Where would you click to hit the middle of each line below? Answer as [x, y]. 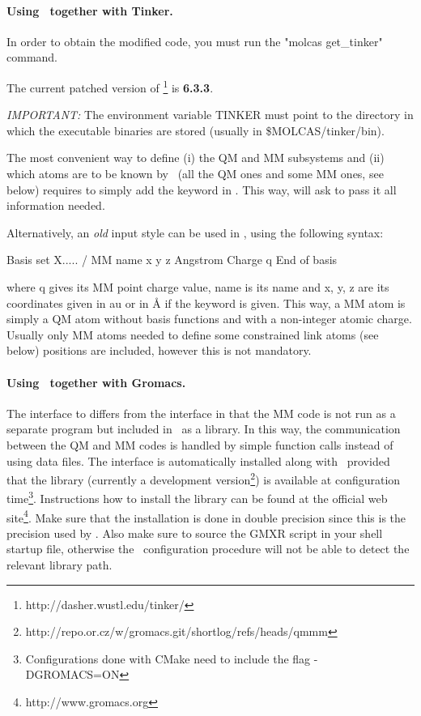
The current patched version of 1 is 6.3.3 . [110, 86]
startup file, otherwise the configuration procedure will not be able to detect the [208, 549]
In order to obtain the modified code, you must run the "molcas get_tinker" [195, 41]
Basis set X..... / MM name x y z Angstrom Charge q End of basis [172, 260]
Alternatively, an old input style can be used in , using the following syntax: [195, 232]
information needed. [56, 205]
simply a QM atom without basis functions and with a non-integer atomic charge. [209, 319]
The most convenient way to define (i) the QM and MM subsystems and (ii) [196, 158]
